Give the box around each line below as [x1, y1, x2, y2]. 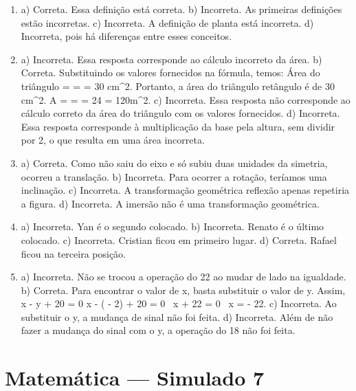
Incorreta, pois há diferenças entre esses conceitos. [21, 29, 232, 43]
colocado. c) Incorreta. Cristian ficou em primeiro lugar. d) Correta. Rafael [21, 232, 337, 247]
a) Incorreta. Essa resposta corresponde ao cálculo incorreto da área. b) [21, 52, 322, 66]
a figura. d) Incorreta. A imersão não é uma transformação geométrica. [21, 196, 320, 210]
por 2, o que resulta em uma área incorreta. [21, 133, 205, 147]
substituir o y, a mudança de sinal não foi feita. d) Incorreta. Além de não [21, 309, 333, 324]
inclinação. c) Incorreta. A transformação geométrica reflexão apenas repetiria [21, 183, 350, 197]
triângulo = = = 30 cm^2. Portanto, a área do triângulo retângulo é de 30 [21, 78, 335, 93]
